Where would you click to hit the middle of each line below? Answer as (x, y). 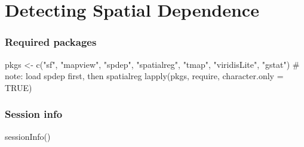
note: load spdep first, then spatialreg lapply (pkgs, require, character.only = (144, 76)
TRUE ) (19, 87)
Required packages (51, 42)
